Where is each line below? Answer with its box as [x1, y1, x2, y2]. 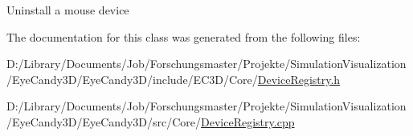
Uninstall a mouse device [6, 2, 129, 18]
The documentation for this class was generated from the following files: [6, 28, 361, 45]
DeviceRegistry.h [257, 70, 341, 87]
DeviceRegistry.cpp [201, 113, 295, 130]
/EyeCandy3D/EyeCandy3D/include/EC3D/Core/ [6, 70, 258, 87]
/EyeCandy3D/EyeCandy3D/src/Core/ [6, 113, 202, 130]
